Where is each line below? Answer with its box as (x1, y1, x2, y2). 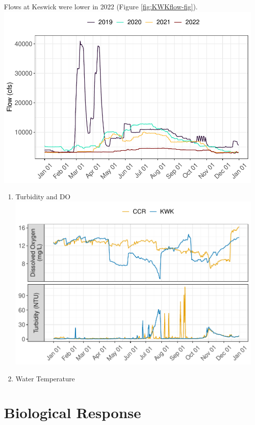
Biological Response (4, 402, 141, 422)
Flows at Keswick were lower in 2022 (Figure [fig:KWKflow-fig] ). (4, 1, 198, 11)
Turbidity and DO (15, 191, 71, 202)
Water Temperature (15, 373, 75, 383)
